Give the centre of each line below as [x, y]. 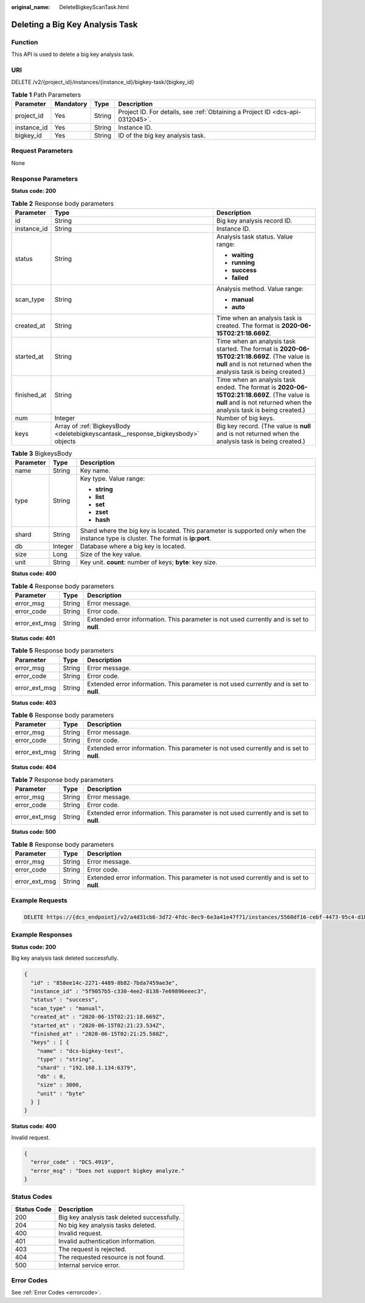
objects [65, 441]
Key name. [95, 470]
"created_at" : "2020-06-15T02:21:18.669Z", [98, 1017]
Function [25, 42]
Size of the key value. [111, 554]
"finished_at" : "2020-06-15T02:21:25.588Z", [99, 1034]
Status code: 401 [33, 638]
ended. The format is [246, 387]
